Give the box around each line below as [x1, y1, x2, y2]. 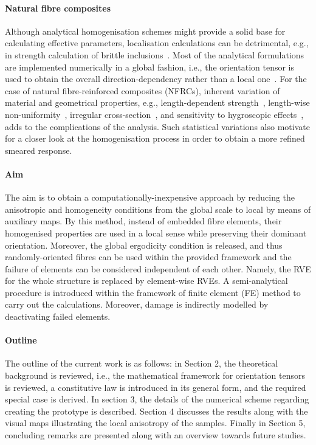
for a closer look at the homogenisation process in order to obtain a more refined [5, 132, 305, 145]
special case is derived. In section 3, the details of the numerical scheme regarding [5, 393, 309, 405]
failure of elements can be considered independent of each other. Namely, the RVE [5, 262, 311, 275]
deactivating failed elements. [5, 310, 111, 323]
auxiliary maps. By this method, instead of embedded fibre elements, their [5, 215, 282, 227]
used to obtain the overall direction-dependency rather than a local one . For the [5, 72, 307, 85]
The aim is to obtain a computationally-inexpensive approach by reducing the [5, 191, 295, 204]
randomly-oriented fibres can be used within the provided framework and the [5, 250, 292, 263]
